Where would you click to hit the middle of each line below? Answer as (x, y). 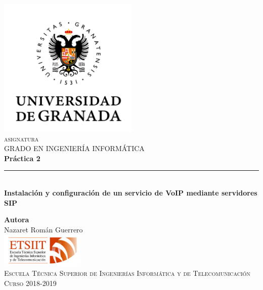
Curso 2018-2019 (30, 283)
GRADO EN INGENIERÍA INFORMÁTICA (74, 148)
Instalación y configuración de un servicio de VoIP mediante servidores (131, 192)
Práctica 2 (22, 158)
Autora (17, 220)
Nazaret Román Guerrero (43, 229)
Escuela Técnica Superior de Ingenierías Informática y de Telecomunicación (127, 273)
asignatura (21, 138)
